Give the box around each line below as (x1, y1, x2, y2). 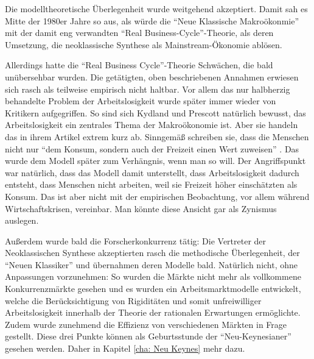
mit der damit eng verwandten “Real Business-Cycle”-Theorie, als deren (5, 26, 274, 39)
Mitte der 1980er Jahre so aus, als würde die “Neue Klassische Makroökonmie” (5, 14, 299, 27)
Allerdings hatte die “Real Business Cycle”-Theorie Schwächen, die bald (5, 59, 273, 71)
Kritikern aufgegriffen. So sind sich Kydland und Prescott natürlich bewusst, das (5, 106, 306, 119)
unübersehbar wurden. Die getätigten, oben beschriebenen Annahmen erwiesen (5, 70, 299, 83)
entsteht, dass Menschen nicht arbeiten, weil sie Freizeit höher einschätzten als (5, 178, 298, 191)
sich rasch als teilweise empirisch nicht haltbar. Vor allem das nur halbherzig (5, 82, 290, 95)
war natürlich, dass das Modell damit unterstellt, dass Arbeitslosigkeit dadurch (5, 166, 299, 179)
